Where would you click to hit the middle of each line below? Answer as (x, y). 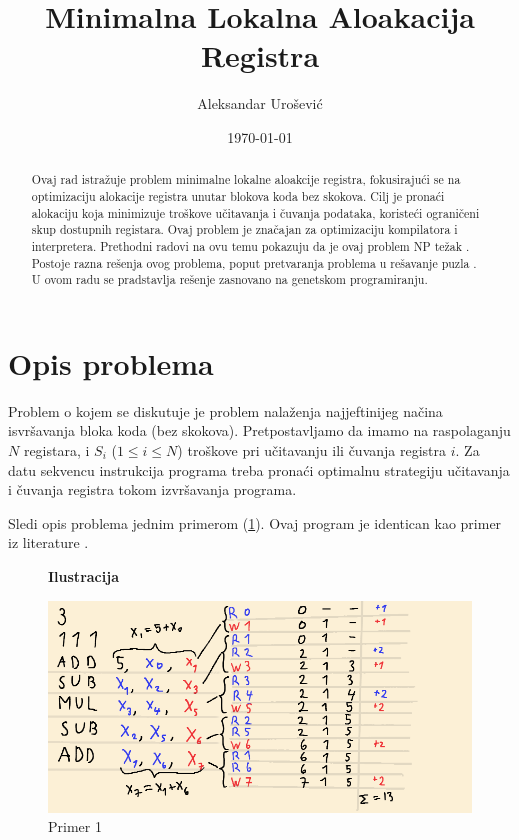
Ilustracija (83, 575)
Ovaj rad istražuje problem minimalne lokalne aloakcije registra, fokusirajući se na (246, 179)
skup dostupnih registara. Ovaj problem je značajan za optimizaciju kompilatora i (244, 229)
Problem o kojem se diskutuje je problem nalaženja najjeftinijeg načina (225, 410)
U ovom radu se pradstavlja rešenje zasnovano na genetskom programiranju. (229, 279)
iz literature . (48, 542)
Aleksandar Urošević (260, 103)
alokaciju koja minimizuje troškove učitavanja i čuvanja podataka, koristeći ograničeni (255, 212)
